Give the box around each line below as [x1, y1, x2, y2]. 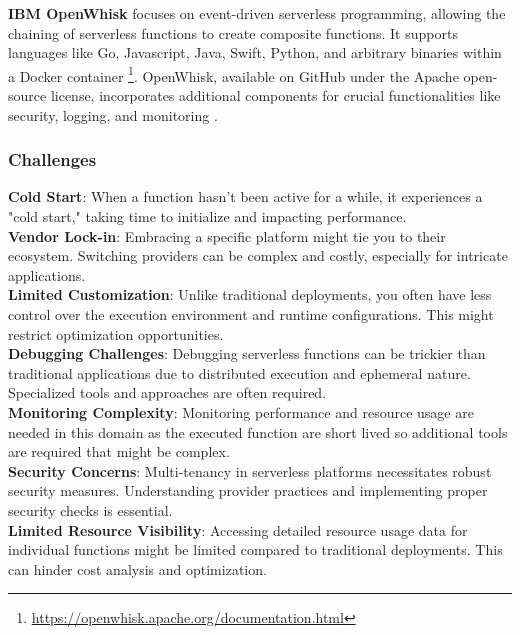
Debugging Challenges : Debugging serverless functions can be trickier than [8, 343, 486, 364]
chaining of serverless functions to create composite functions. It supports [8, 22, 458, 43]
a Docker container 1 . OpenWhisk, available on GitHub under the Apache [8, 62, 459, 86]
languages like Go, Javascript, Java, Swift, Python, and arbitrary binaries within [8, 42, 502, 63]
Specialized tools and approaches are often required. [8, 382, 327, 403]
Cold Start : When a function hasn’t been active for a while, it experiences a [8, 186, 483, 207]
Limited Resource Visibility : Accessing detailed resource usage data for [8, 519, 468, 540]
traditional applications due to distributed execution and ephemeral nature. [8, 362, 471, 383]
